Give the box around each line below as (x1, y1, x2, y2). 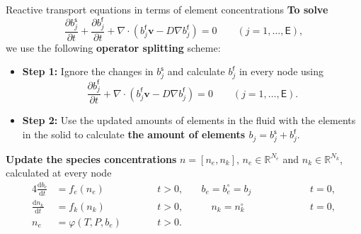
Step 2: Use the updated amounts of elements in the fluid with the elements (22, 113, 356, 128)
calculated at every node (6, 165, 112, 180)
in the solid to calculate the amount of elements (22, 127, 246, 142)
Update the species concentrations (6, 151, 177, 166)
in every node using (239, 64, 324, 79)
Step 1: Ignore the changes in (22, 64, 154, 79)
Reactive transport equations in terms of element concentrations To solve (6, 2, 328, 16)
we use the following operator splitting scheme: (6, 40, 221, 55)
